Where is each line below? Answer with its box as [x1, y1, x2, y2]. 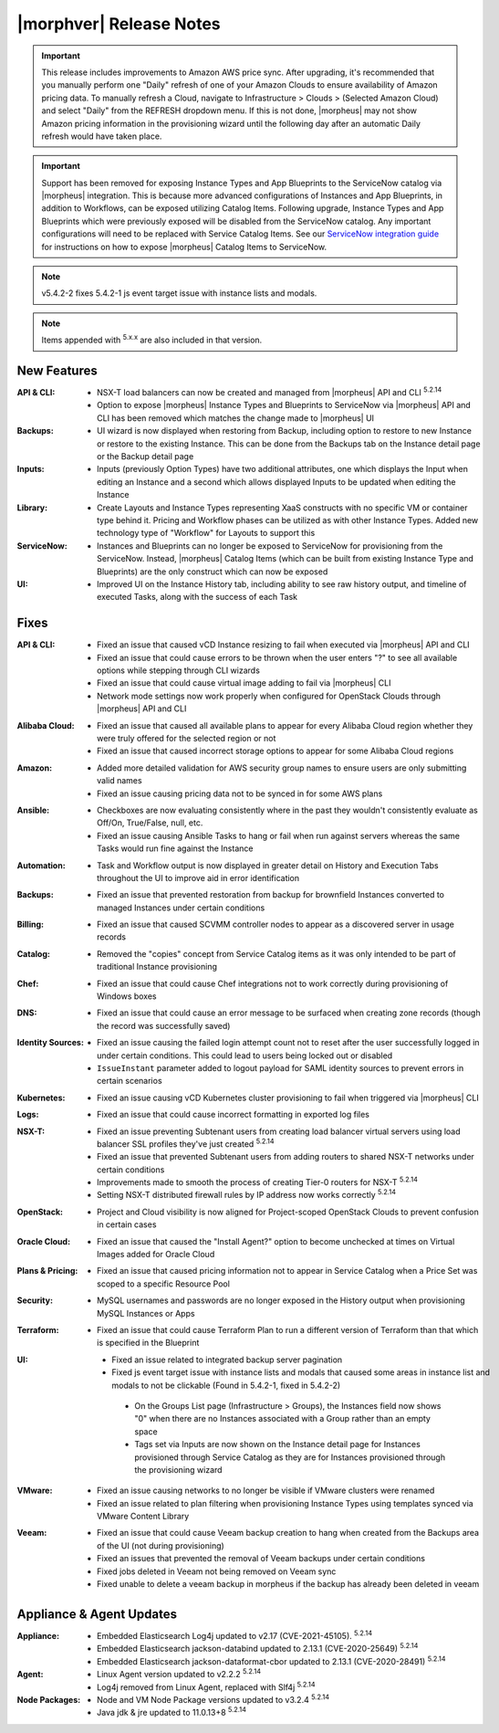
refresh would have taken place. [41, 131, 162, 142]
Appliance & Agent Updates [16, 1606, 178, 1622]
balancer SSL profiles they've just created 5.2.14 [97, 1137, 275, 1150]
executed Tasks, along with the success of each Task [97, 592, 298, 603]
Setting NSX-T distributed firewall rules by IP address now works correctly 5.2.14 [97, 1188, 397, 1201]
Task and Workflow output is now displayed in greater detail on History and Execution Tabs [97, 859, 439, 871]
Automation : [16, 859, 66, 871]
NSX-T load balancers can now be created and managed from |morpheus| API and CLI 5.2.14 [97, 385, 442, 398]
